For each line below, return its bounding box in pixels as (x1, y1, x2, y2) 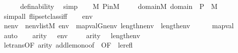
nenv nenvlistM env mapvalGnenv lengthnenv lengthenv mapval (3, 20, 234, 31)
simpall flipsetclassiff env (3, 10, 93, 21)
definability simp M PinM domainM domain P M (20, 1, 218, 11)
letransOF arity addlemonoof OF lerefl (3, 40, 133, 50)
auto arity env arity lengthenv (3, 30, 140, 40)
